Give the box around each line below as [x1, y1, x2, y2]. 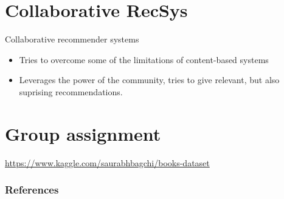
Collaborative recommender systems [5, 33, 139, 46]
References [5, 182, 59, 197]
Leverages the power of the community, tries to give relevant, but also [19, 73, 280, 86]
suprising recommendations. [19, 85, 123, 98]
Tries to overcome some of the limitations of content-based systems [19, 53, 269, 66]
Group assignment [5, 121, 161, 146]
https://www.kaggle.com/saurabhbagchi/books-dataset [5, 156, 210, 169]
